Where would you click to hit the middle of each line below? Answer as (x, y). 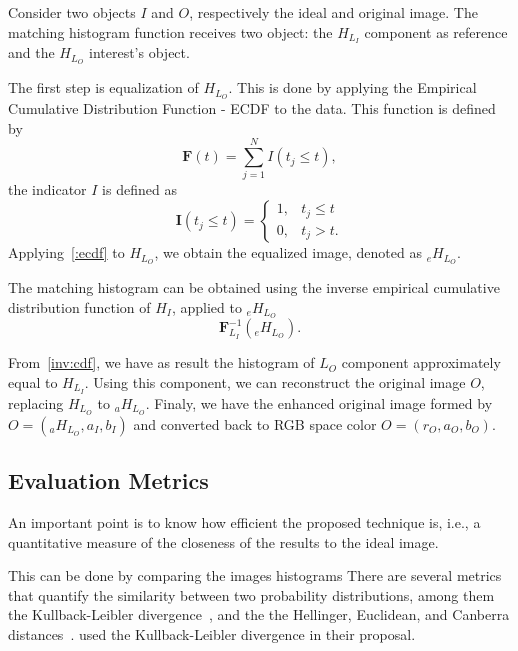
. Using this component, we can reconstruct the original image (275, 381)
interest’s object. (139, 52)
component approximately (421, 362)
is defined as (139, 189)
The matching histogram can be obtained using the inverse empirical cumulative (254, 286)
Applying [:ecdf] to (66, 252)
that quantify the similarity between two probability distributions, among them (251, 594)
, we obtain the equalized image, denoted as (288, 252)
